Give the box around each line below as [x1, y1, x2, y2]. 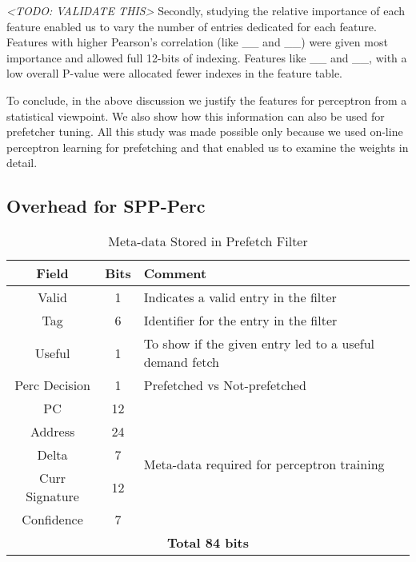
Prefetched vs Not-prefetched [143, 376, 306, 395]
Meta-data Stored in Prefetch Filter [108, 232, 308, 251]
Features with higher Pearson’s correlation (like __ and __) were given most [6, 34, 388, 50]
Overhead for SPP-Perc [6, 193, 206, 218]
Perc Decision [14, 376, 90, 395]
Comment [143, 264, 207, 283]
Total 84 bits [166, 533, 250, 552]
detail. [6, 154, 38, 171]
